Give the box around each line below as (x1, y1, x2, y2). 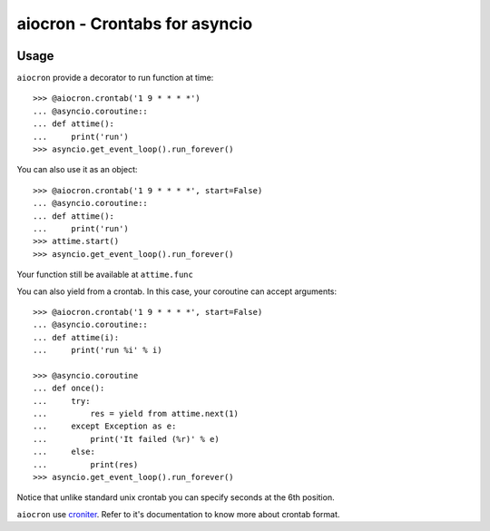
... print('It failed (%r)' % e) (33, 434, 220, 444)
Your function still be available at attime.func (16, 269, 194, 280)
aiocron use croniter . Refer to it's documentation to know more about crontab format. (16, 508, 340, 519)
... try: (33, 396, 91, 406)
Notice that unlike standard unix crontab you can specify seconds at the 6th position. (16, 492, 335, 503)
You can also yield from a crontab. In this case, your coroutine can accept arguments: (16, 286, 338, 297)
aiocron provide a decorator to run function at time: (16, 73, 214, 84)
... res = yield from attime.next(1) (33, 408, 240, 419)
